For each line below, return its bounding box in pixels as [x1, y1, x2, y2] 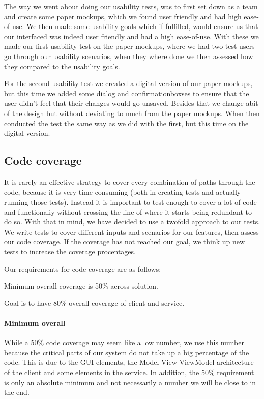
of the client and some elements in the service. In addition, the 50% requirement [4, 367, 254, 378]
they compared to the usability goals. [4, 61, 120, 71]
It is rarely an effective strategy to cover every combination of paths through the [4, 176, 255, 187]
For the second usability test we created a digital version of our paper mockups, [4, 78, 253, 89]
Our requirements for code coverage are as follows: [4, 263, 161, 274]
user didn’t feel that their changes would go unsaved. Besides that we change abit [4, 98, 258, 108]
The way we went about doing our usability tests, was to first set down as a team [4, 1, 258, 11]
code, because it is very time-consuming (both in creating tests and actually [4, 186, 241, 197]
